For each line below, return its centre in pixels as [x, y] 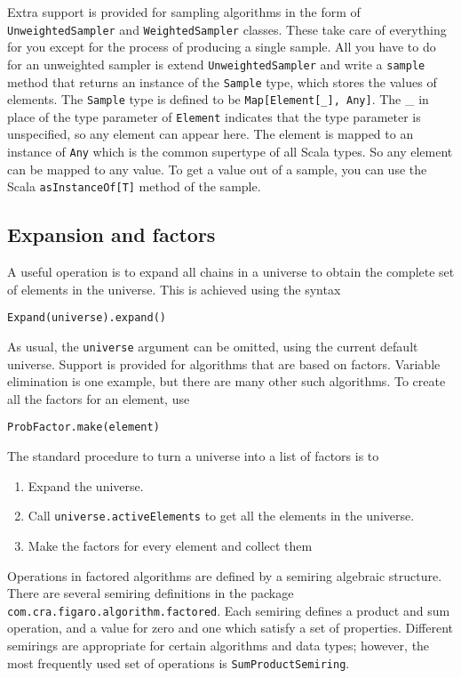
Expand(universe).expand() [87, 318]
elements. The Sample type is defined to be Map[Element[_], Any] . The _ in [218, 99]
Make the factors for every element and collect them [170, 545]
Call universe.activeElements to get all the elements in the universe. [221, 516]
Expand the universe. [86, 485]
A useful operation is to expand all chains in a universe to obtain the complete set [231, 272]
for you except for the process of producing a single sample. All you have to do [222, 47]
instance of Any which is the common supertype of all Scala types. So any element [230, 152]
